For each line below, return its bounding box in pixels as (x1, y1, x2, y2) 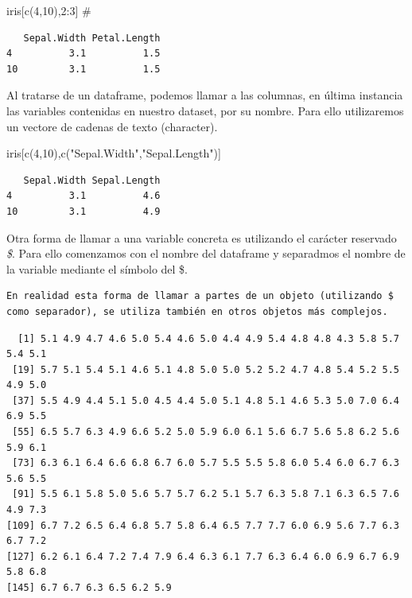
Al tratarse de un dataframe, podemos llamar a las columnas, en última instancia (6, 87, 403, 103)
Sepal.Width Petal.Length (23, 32, 161, 44)
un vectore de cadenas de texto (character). (6, 118, 218, 134)
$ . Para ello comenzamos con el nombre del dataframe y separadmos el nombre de (6, 245, 406, 262)
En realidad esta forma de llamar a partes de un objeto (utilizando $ (6, 290, 394, 302)
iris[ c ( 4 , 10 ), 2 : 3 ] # (6, 2, 91, 18)
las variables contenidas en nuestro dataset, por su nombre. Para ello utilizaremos (6, 102, 404, 118)
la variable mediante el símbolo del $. (6, 260, 188, 277)
